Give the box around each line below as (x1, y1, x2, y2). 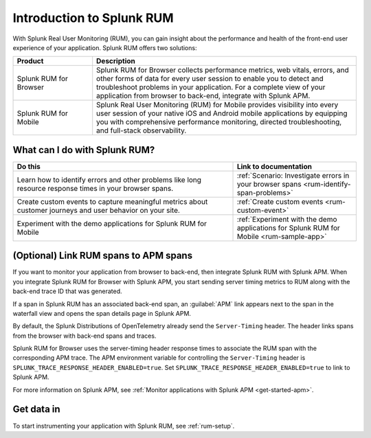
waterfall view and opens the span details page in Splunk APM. (12, 309, 192, 317)
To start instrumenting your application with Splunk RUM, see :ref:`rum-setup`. (12, 422, 235, 430)
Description (96, 56, 135, 66)
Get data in (12, 404, 61, 415)
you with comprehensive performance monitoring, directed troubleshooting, (96, 117, 342, 127)
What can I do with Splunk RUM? (12, 144, 155, 156)
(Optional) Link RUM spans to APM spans (12, 250, 192, 262)
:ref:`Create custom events (236, 196, 324, 206)
